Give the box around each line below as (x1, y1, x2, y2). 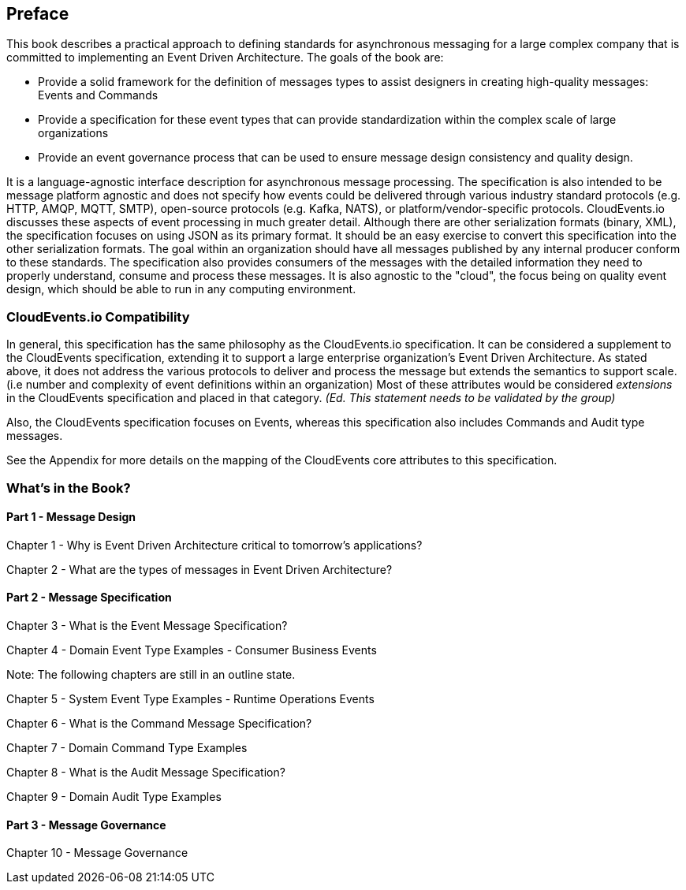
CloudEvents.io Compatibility (6, 308, 190, 325)
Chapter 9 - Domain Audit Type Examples (6, 789, 222, 803)
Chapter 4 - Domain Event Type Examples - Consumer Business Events (6, 642, 377, 657)
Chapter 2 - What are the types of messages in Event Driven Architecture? (6, 562, 393, 576)
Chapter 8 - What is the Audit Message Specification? (6, 765, 285, 779)
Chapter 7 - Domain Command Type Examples (6, 740, 248, 754)
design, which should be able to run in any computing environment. (6, 282, 356, 296)
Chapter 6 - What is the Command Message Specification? (6, 716, 312, 730)
